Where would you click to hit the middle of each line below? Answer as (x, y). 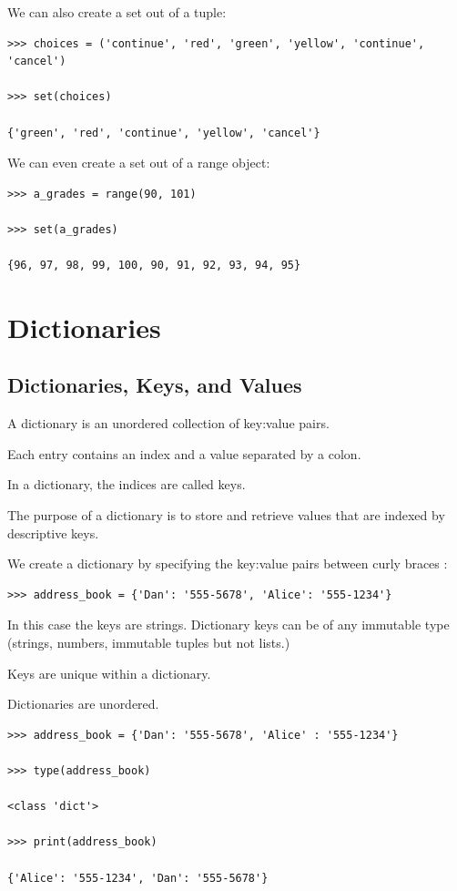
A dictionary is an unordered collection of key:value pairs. (168, 423)
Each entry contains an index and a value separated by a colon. (184, 453)
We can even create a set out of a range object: (139, 163)
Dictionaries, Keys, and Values (155, 385)
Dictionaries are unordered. (83, 704)
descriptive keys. (53, 533)
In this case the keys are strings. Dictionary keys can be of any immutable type (228, 625)
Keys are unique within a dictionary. (109, 673)
